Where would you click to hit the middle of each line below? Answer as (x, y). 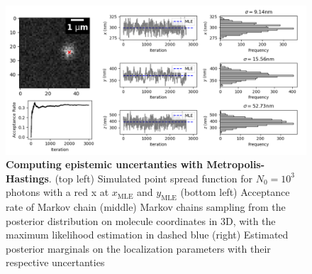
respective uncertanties (55, 262)
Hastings (27, 178)
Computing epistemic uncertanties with (105, 164)
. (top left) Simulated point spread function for (151, 178)
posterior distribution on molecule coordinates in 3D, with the (141, 220)
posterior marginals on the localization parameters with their (138, 248)
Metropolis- (236, 164)
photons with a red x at (57, 192)
